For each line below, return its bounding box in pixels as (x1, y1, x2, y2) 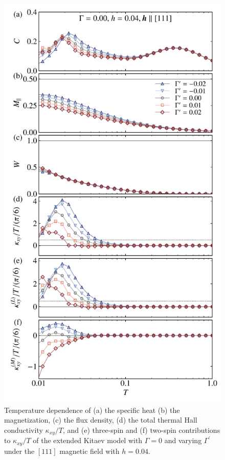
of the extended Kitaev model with (33, 435, 143, 446)
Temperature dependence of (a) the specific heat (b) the (4, 404, 180, 415)
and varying (164, 435, 202, 446)
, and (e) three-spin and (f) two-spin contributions (62, 424, 220, 435)
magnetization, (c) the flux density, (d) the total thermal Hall (4, 414, 197, 425)
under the (4, 445, 35, 456)
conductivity (4, 424, 43, 435)
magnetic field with (59, 445, 120, 456)
